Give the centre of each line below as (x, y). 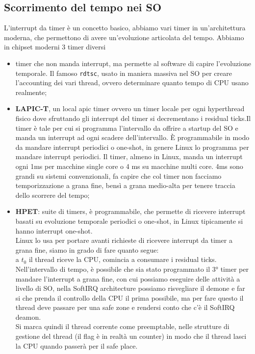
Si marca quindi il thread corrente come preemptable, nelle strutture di (122, 326)
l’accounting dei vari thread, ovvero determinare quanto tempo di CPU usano (132, 83)
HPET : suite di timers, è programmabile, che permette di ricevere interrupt (130, 211)
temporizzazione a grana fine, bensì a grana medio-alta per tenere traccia (125, 185)
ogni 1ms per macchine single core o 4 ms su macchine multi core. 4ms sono (129, 166)
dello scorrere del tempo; (52, 195)
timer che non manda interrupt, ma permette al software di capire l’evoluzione (133, 63)
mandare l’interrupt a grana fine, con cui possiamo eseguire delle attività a (128, 278)
